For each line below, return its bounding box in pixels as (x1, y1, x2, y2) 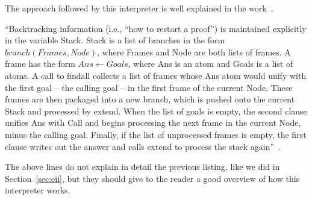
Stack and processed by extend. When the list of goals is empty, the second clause (5, 104, 307, 117)
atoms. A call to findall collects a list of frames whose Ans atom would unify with (5, 69, 307, 81)
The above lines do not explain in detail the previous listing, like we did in (5, 160, 280, 173)
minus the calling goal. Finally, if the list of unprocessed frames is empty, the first (5, 128, 307, 140)
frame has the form (5, 57, 75, 70)
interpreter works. (5, 184, 70, 196)
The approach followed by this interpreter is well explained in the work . (5, 2, 273, 14)
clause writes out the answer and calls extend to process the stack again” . (5, 140, 281, 152)
